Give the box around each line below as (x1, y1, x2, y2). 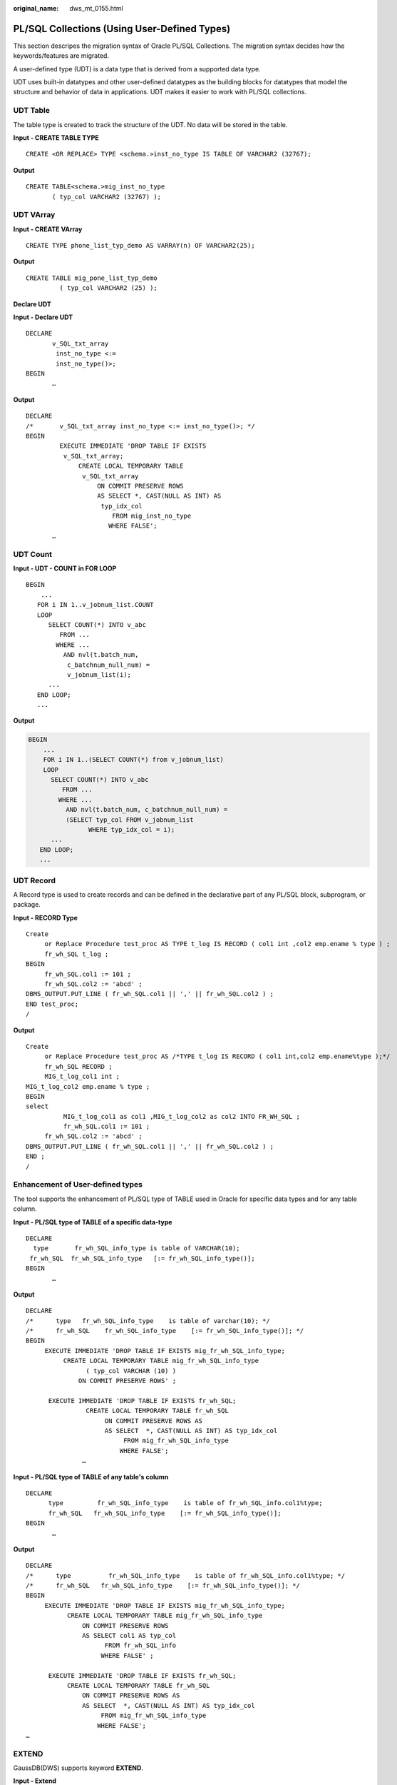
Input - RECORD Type (13, 913, 78, 922)
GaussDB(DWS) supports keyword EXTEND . (13, 1764, 144, 1772)
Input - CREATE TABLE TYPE (13, 134, 99, 142)
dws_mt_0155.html (69, 4, 124, 12)
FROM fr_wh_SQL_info (104, 1641, 177, 1649)
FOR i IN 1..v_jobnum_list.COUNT (36, 600, 154, 609)
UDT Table (13, 106, 50, 116)
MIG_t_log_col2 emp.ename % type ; (26, 1082, 150, 1090)
